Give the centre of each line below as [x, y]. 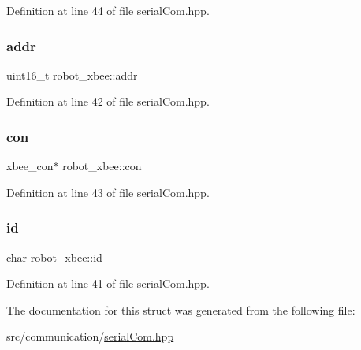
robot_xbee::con [102, 166]
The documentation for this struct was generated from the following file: [181, 309]
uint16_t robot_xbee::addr [72, 74]
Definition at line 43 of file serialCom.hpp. [108, 192]
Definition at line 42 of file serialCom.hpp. [108, 101]
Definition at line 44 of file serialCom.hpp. [108, 10]
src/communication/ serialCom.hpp [90, 336]
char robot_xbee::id [54, 257]
